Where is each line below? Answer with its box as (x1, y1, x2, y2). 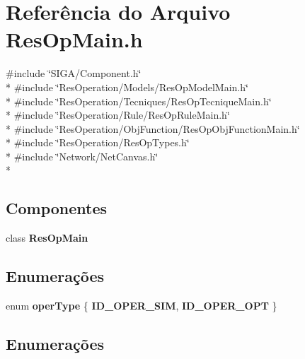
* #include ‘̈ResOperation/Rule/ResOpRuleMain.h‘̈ (6, 107, 230, 122)
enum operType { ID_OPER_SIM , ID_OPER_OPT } (6, 298, 277, 313)
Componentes (6, 197, 108, 219)
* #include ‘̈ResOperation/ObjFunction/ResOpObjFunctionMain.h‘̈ (6, 121, 300, 136)
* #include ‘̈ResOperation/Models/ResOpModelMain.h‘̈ (6, 79, 248, 94)
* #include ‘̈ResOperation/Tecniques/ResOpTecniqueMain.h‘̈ (6, 93, 272, 108)
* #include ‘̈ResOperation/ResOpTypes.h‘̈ (6, 135, 190, 150)
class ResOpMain (6, 230, 88, 245)
